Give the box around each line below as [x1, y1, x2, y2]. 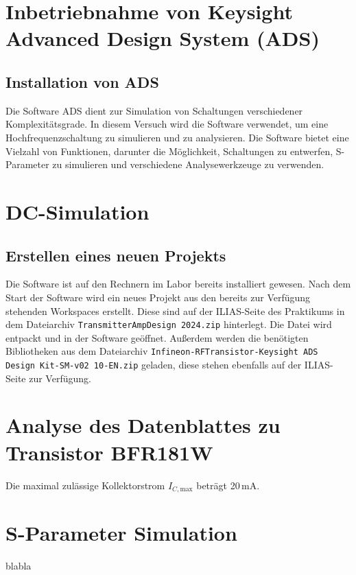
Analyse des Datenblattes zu [5, 411, 281, 439]
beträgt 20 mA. [196, 478, 260, 492]
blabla [5, 559, 32, 573]
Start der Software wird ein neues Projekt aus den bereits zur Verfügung [5, 290, 311, 304]
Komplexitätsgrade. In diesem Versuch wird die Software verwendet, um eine [5, 117, 329, 131]
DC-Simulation [5, 197, 150, 225]
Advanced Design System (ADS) [5, 24, 320, 52]
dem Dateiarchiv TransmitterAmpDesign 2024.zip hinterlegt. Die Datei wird [5, 317, 332, 331]
